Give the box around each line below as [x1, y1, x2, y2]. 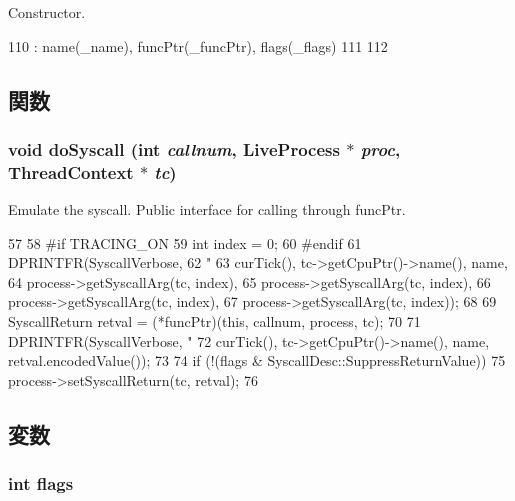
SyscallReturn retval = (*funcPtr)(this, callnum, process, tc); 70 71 [8, 311, 421, 332]
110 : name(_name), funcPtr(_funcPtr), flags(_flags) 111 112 [8, 35, 388, 56]
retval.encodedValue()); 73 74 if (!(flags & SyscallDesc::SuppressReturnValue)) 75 [8, 350, 506, 371]
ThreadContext [8, 159, 134, 184]
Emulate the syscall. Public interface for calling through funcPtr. [8, 199, 406, 220]
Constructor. [8, 2, 86, 22]
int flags [8, 471, 74, 496]
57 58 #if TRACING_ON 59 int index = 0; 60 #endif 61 [8, 232, 362, 253]
